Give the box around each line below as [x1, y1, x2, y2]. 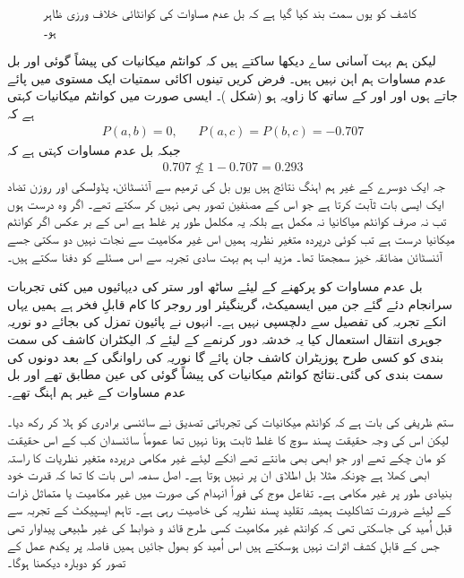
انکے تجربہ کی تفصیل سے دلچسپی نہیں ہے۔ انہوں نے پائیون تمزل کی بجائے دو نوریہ [7, 312, 447, 331]
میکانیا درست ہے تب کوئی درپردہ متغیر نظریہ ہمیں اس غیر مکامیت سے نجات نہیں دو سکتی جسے [7, 229, 455, 247]
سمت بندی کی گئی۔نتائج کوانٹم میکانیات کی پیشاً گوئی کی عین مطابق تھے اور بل [7, 365, 443, 384]
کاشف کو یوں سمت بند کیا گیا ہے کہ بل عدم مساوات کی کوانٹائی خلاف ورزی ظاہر [43, 4, 417, 22]
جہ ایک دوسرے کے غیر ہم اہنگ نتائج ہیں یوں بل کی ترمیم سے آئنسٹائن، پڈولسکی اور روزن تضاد [7, 177, 445, 195]
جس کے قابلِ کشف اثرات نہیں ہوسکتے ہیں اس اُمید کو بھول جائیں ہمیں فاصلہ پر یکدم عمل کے [7, 535, 440, 554]
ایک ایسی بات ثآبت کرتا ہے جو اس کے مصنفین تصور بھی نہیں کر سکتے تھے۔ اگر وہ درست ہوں [7, 194, 444, 212]
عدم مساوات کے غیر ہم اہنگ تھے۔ [7, 382, 186, 401]
